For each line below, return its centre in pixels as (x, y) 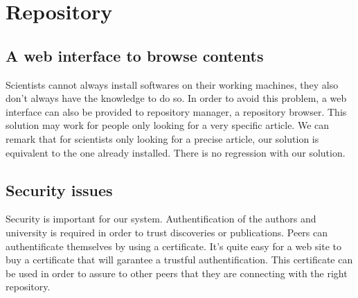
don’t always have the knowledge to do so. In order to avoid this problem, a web (176, 98)
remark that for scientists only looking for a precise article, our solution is (162, 138)
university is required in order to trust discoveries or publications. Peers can (167, 232)
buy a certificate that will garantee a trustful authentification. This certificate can (179, 260)
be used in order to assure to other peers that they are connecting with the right (177, 273)
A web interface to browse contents (135, 55)
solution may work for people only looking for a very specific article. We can (168, 125)
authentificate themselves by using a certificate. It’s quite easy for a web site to (174, 246)
